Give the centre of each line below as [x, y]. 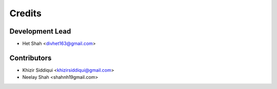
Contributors [31, 58]
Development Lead [40, 31]
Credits [26, 13]
